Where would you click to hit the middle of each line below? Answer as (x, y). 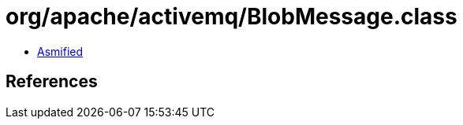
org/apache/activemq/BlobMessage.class (231, 17)
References (52, 82)
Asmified (60, 51)
